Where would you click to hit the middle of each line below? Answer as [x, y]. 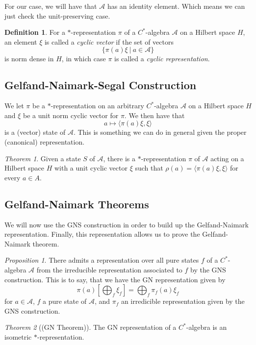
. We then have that [154, 115]
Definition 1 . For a [35, 32]
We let [14, 106]
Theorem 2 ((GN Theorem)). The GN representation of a [90, 327]
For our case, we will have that [51, 6]
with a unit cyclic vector [91, 168]
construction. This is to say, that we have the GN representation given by [115, 279]
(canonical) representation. [45, 141]
